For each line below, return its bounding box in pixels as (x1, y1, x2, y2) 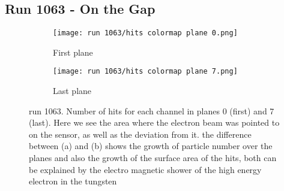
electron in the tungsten (29, 175, 117, 187)
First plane (53, 46, 93, 58)
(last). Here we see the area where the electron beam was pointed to (29, 116, 280, 129)
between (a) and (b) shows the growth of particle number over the (29, 140, 273, 152)
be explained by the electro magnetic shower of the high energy (29, 163, 262, 175)
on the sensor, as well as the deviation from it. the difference (29, 128, 252, 140)
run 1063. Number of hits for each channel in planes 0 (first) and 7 (29, 104, 274, 117)
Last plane (53, 84, 92, 97)
